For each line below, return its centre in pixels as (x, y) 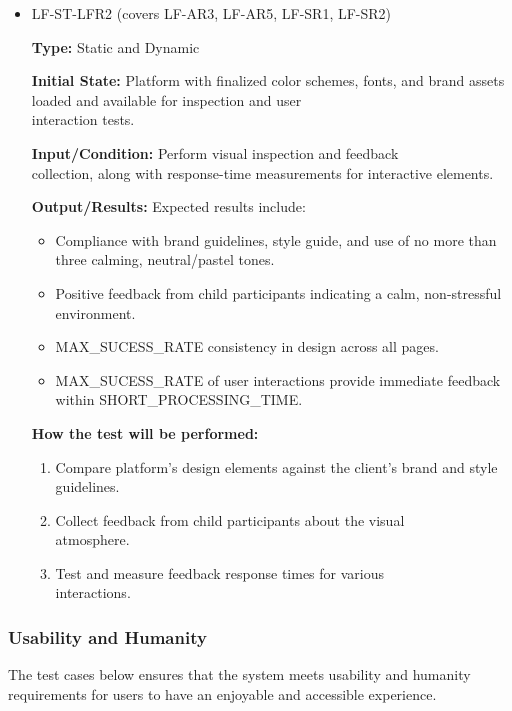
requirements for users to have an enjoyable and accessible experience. (222, 693)
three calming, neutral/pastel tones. (165, 259)
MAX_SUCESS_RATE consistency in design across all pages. (247, 346)
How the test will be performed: (145, 432)
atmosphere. (92, 539)
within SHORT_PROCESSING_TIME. (179, 399)
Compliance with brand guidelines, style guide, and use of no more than (276, 239)
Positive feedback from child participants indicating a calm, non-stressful (278, 292)
